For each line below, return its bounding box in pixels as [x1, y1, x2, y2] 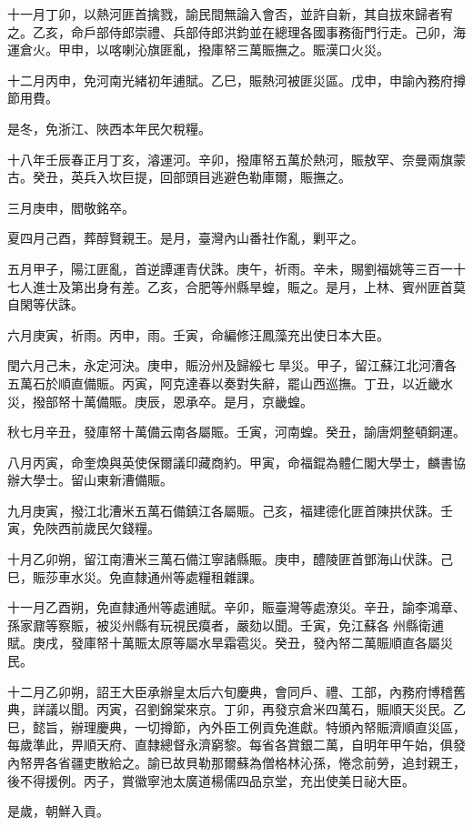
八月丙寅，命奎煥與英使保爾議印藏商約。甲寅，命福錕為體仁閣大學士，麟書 [7, 452, 453, 471]
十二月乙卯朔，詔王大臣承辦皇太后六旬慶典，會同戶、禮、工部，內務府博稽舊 [7, 681, 466, 700]
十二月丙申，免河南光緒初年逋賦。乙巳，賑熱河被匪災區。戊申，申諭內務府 [7, 70, 453, 89]
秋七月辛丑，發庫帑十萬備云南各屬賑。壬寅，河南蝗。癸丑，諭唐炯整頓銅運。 [7, 422, 466, 441]
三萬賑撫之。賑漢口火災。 [236, 40, 389, 59]
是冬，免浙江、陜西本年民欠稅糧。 [7, 118, 211, 137]
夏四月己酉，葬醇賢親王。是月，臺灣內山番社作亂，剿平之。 [7, 228, 364, 247]
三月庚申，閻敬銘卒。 [7, 197, 135, 217]
